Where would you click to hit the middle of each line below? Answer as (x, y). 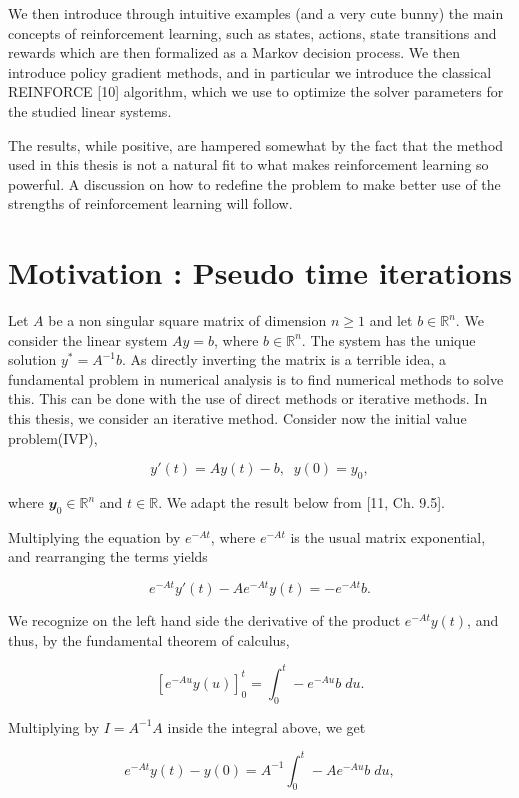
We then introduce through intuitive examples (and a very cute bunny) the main (256, 13)
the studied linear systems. (90, 110)
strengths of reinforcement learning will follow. (150, 203)
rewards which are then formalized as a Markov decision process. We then (234, 52)
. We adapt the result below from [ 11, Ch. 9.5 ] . (302, 502)
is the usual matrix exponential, (388, 536)
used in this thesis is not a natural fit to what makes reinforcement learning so (248, 164)
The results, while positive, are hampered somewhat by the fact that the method (256, 144)
